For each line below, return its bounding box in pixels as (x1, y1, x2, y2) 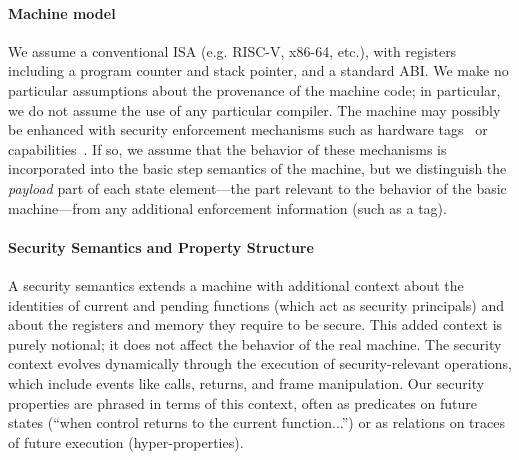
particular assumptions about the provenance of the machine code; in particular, (8, 79, 501, 100)
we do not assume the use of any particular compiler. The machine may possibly (8, 99, 501, 120)
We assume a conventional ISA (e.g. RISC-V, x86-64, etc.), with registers (8, 40, 457, 61)
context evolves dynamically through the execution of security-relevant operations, (8, 353, 512, 374)
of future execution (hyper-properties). (8, 431, 244, 452)
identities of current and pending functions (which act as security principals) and (8, 294, 505, 315)
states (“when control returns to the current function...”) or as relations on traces (8, 412, 505, 433)
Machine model (8, 2, 116, 23)
